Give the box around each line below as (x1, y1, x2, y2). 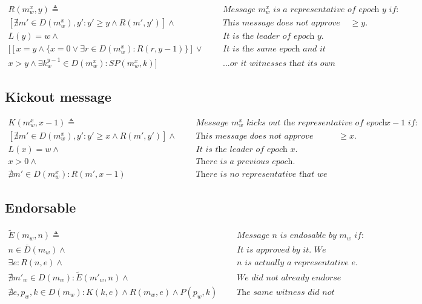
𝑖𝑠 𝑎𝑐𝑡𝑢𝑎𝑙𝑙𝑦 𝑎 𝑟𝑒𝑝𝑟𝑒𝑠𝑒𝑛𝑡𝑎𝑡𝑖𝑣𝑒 (245, 258, 349, 267)
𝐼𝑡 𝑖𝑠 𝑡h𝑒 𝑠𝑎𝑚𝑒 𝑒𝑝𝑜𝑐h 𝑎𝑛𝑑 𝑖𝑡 (223, 45, 326, 54)
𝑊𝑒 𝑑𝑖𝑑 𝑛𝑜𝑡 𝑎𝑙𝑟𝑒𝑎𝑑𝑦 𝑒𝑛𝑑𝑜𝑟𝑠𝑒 (237, 273, 341, 282)
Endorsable (5, 198, 76, 217)
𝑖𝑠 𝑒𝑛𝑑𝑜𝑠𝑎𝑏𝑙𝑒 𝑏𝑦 (280, 231, 337, 240)
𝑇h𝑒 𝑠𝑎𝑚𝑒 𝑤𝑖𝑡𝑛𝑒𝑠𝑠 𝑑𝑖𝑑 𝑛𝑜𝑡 (237, 288, 335, 297)
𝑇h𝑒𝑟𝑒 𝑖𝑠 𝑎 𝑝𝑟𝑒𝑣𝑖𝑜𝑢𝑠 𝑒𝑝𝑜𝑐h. (196, 157, 295, 166)
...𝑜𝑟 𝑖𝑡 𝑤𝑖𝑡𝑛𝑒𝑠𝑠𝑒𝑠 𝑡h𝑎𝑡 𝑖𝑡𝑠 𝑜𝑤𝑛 (223, 59, 335, 68)
